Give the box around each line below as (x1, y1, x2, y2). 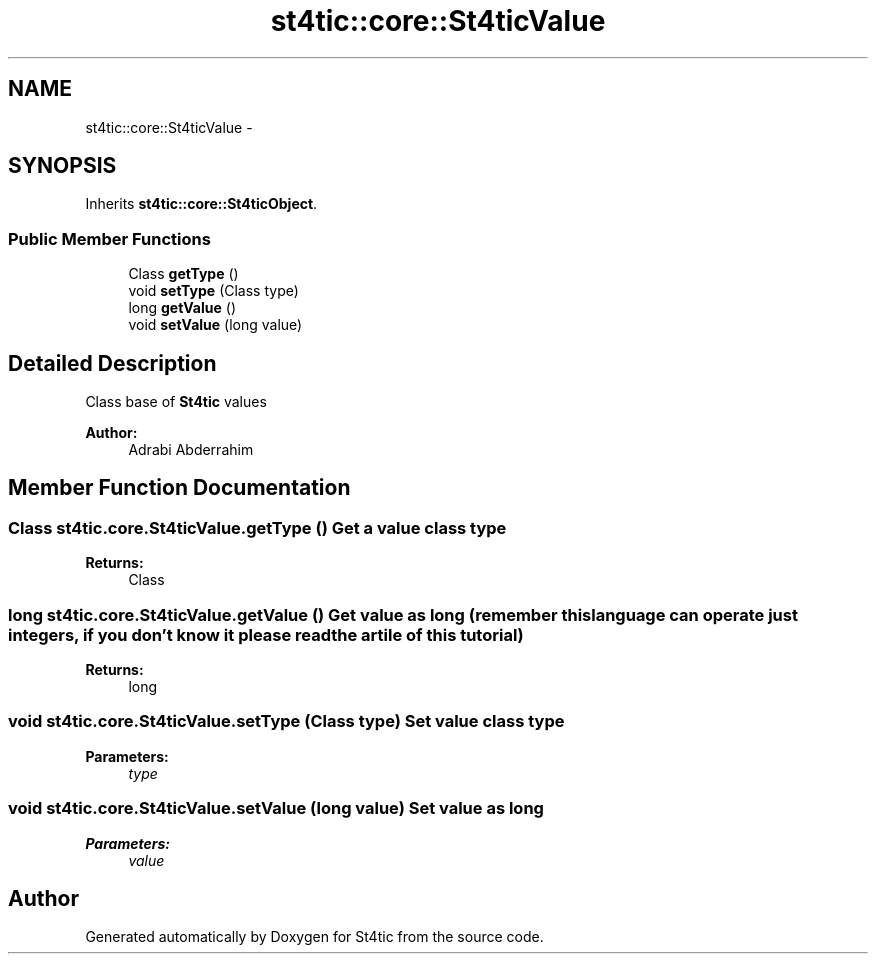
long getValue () (128, 299, 236, 317)
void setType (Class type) (128, 282, 299, 300)
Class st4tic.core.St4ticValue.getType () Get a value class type (8, 517, 507, 538)
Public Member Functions (8, 228, 211, 249)
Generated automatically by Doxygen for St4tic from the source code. (85, 928, 544, 946)
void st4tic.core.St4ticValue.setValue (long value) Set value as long (8, 798, 544, 819)
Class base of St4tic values (85, 393, 267, 411)
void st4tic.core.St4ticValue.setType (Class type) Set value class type (8, 711, 565, 732)
